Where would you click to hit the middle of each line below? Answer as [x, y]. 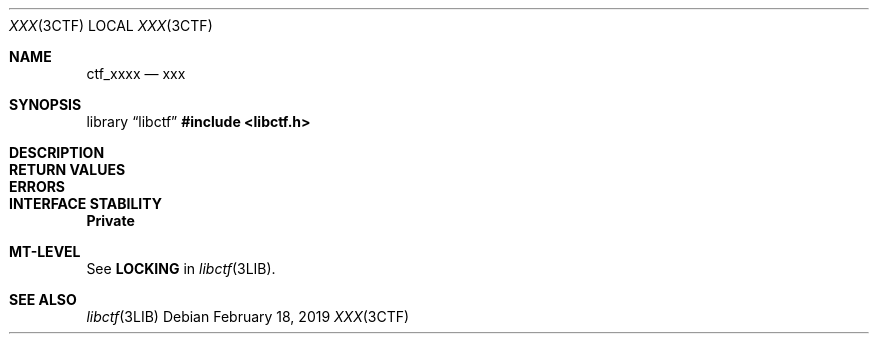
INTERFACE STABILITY [85, 203]
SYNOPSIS [45, 104]
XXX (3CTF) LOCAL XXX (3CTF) [111, 25]
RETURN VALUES [67, 169]
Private [110, 220]
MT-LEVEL [45, 251]
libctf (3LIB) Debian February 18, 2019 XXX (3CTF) [248, 316]
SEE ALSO [43, 299]
